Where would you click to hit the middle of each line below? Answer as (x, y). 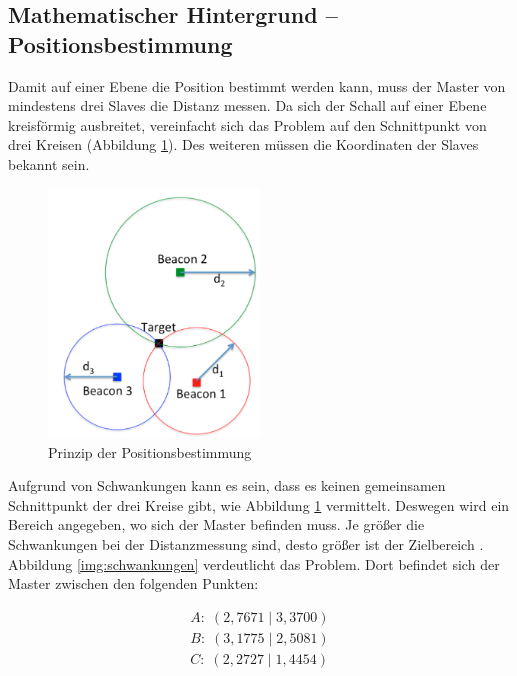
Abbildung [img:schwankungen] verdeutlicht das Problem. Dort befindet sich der (254, 563)
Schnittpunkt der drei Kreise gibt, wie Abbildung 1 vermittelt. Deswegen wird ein (259, 504)
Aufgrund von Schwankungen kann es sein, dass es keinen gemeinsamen (227, 485)
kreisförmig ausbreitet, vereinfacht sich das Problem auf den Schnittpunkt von (247, 124)
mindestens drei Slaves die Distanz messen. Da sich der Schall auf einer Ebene (247, 105)
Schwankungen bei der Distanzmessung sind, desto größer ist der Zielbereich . (246, 543)
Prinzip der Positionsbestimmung (150, 451)
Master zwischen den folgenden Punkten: (133, 583)
